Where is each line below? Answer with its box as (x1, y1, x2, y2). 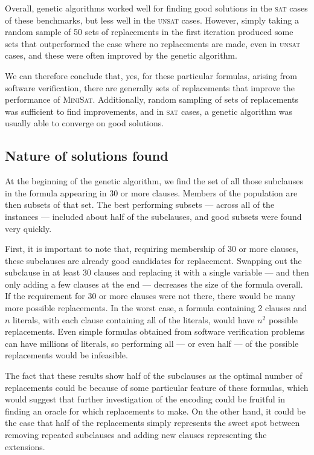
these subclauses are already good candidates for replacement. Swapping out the (5, 254, 302, 266)
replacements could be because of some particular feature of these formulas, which (5, 381, 309, 393)
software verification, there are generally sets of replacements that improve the (5, 81, 295, 94)
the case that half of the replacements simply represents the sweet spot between (5, 416, 300, 429)
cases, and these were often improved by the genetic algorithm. (5, 49, 237, 62)
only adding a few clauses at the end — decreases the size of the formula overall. (5, 277, 303, 290)
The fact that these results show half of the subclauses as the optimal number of (5, 369, 303, 382)
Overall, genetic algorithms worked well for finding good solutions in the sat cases (5, 2, 308, 14)
